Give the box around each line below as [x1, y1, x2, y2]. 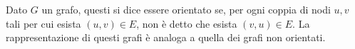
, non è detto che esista [136, 16, 237, 31]
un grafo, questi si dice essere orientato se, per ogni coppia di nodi [41, 2, 331, 16]
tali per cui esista [6, 16, 81, 31]
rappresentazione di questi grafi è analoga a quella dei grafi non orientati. [6, 30, 326, 45]
